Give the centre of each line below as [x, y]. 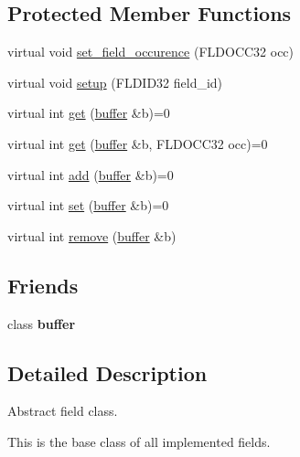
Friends [43, 285]
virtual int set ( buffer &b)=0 [88, 205]
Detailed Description [107, 372]
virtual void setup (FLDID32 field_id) [115, 82]
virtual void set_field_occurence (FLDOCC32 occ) [151, 52]
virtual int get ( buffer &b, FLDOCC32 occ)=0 [138, 143]
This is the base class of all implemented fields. [139, 441]
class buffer [42, 323]
